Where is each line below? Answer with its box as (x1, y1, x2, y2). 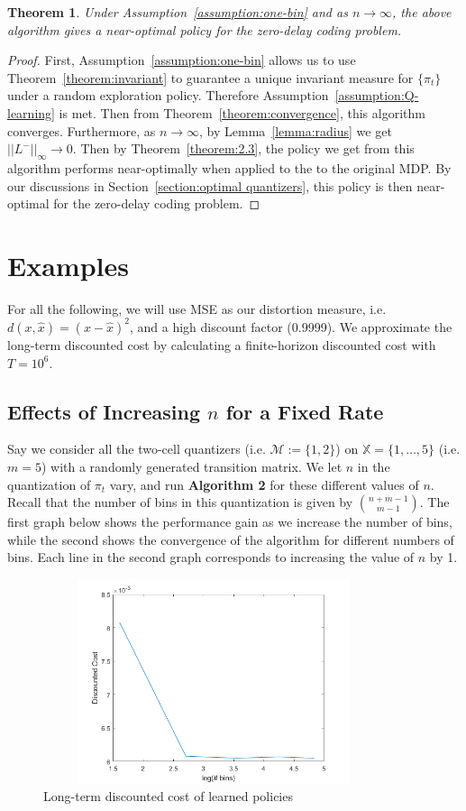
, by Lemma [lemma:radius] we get (199, 121, 392, 140)
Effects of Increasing (7, 397, 201, 425)
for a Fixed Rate (225, 397, 384, 425)
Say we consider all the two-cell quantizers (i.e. (7, 439, 266, 458)
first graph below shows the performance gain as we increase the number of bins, (7, 512, 452, 531)
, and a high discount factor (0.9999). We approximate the (129, 317, 452, 336)
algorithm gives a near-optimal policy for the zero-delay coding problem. (7, 20, 402, 39)
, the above (392, 3, 452, 21)
